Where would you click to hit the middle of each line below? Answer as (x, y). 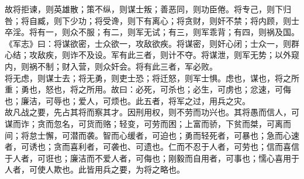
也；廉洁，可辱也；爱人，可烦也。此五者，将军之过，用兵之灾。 (127, 100)
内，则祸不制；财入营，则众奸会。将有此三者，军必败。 (111, 66)
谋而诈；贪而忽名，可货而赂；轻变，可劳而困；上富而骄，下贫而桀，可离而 (148, 123)
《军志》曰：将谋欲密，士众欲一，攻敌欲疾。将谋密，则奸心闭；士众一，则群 (152, 43)
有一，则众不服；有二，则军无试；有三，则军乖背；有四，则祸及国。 (168, 32)
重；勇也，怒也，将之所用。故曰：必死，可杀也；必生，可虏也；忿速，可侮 (148, 89)
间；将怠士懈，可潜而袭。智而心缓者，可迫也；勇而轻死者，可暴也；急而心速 (152, 135)
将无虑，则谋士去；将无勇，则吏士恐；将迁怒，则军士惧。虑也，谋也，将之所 (152, 78)
